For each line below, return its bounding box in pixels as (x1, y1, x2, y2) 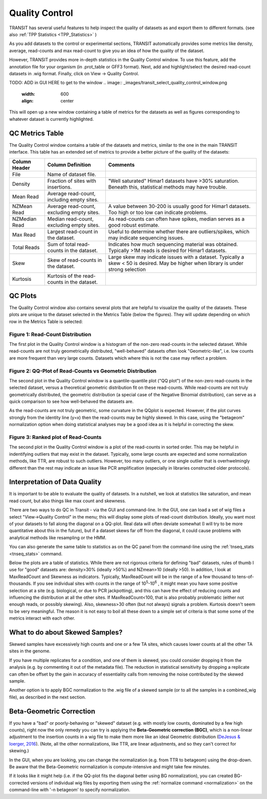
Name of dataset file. (47, 171, 96, 178)
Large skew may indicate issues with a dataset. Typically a (108, 253, 244, 260)
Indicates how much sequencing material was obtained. (108, 241, 238, 248)
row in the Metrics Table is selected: (9, 319, 83, 324)
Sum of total (47, 241, 76, 248)
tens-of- (237, 574, 254, 580)
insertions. (47, 183, 72, 190)
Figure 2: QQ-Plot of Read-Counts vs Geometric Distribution (9, 367, 157, 374)
